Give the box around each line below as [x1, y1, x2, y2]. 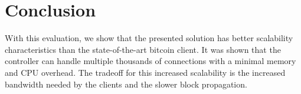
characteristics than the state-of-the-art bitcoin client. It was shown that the [5, 43, 281, 55]
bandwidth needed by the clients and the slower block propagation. [5, 78, 247, 90]
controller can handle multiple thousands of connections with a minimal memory [5, 55, 296, 67]
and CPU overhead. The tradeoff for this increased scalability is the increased [5, 66, 286, 78]
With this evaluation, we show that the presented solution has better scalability [5, 32, 293, 44]
